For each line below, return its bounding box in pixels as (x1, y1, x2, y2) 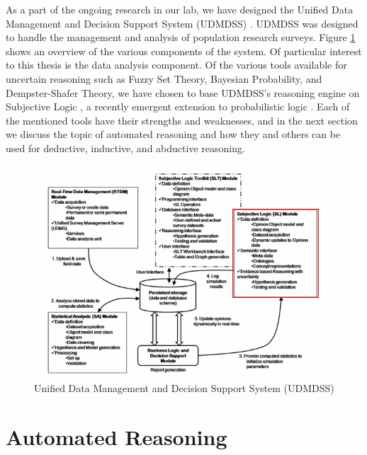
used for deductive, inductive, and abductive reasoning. (6, 140, 245, 155)
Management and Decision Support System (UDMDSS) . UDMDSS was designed (6, 16, 358, 30)
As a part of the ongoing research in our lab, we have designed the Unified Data (6, 2, 354, 16)
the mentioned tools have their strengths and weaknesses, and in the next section (6, 113, 358, 127)
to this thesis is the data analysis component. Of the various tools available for (6, 57, 347, 72)
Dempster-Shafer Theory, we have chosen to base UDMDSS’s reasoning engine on (6, 85, 360, 100)
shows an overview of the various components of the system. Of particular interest (6, 43, 362, 58)
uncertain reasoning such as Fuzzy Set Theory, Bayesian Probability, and (6, 71, 322, 86)
